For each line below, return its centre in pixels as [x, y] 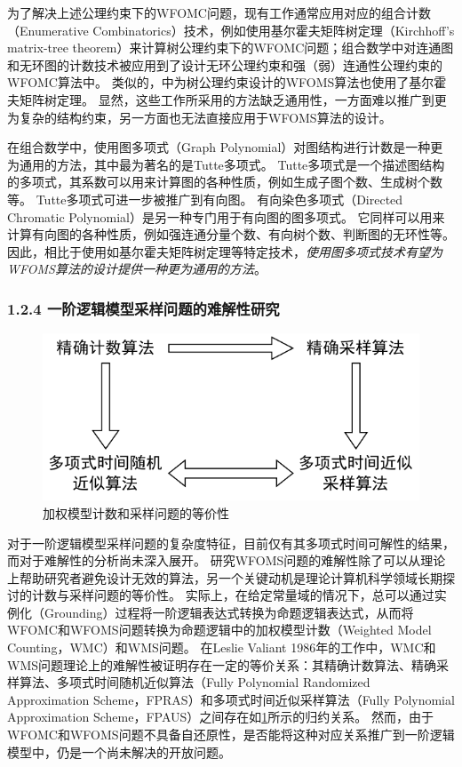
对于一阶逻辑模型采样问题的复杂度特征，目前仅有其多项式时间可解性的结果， [231, 543]
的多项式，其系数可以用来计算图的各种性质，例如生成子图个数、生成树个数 [225, 182]
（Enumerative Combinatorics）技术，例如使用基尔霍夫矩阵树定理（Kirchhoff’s [231, 30]
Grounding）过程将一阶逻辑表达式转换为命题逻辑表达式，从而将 [229, 612]
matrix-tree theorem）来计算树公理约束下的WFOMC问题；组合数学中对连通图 [231, 48]
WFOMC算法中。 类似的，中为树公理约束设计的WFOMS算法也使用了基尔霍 [227, 82]
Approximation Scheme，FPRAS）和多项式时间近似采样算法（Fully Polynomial [231, 699]
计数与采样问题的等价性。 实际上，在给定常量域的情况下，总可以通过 [233, 595]
